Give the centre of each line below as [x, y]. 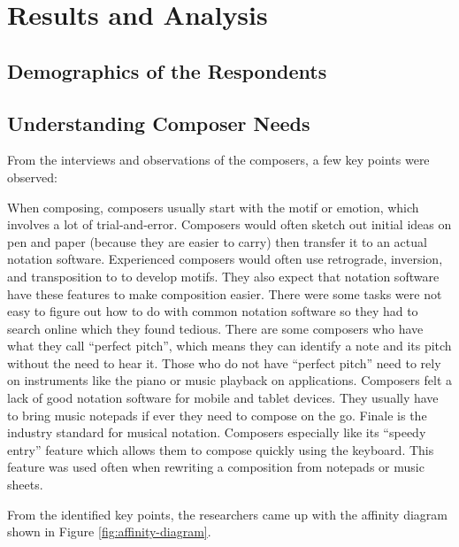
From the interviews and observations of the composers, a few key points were [218, 160]
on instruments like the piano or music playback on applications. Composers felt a [230, 380]
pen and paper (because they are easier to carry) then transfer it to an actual [217, 241]
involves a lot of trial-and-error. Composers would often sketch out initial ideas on [229, 224]
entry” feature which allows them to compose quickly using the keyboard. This [221, 449]
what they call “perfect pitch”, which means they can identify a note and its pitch [229, 346]
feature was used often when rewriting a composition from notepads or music [216, 467]
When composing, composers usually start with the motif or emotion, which [213, 207]
